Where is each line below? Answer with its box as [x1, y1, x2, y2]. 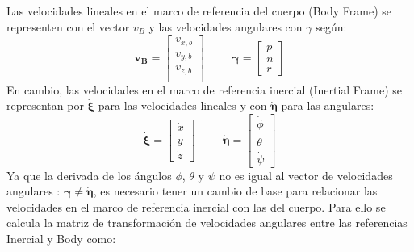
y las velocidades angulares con [148, 18, 303, 35]
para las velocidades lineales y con [98, 97, 267, 114]
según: [316, 18, 347, 35]
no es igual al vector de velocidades [219, 166, 393, 183]
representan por [6, 97, 84, 114]
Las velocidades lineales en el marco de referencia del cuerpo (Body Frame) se [6, 2, 392, 19]
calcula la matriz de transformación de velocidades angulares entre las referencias [6, 214, 408, 231]
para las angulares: [281, 97, 374, 114]
